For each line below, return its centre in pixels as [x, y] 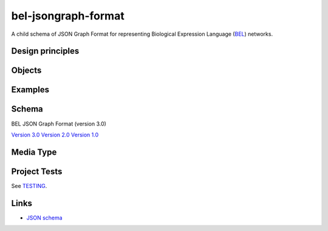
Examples [30, 90]
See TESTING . [29, 186]
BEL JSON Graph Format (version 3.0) [59, 124]
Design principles [45, 51]
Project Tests [37, 171]
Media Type [34, 152]
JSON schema [45, 218]
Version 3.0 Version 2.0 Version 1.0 [55, 135]
